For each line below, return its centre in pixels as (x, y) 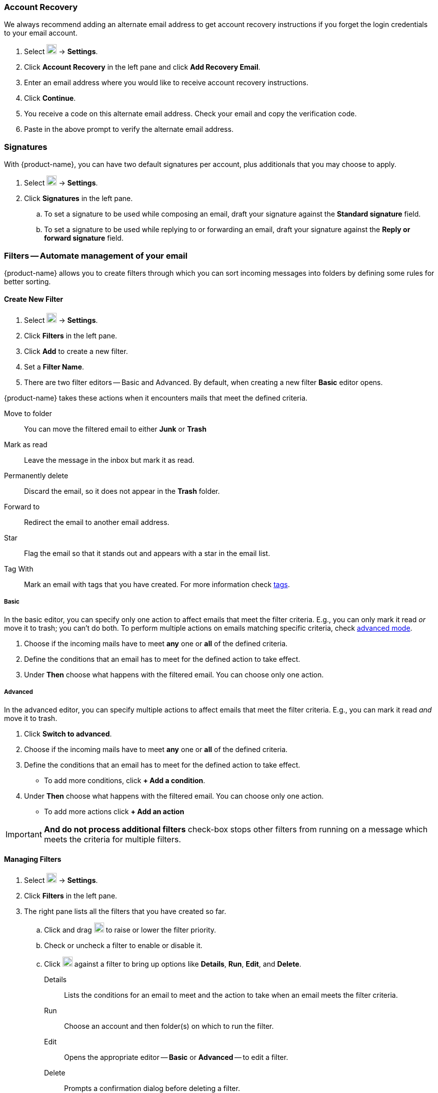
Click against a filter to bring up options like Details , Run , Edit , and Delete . (173, 964)
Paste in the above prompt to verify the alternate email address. (129, 129)
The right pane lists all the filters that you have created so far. (125, 911)
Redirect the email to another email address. (97, 522)
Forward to (22, 507)
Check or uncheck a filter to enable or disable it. (123, 945)
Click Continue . (50, 98)
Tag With (19, 569)
